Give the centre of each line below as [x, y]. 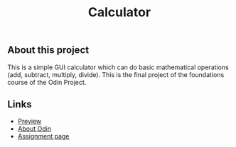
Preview [29, 122]
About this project [48, 50]
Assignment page [43, 136]
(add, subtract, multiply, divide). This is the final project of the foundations [116, 74]
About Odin [34, 129]
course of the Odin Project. [47, 82]
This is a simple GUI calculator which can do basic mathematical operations [118, 67]
